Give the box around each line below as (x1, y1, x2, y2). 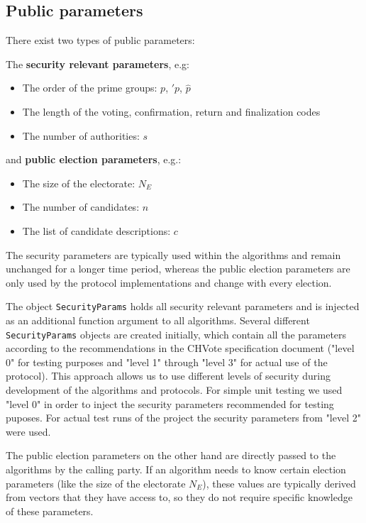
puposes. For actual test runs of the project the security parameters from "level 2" (6, 410, 361, 425)
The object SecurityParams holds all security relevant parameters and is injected (6, 299, 360, 314)
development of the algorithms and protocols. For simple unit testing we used (6, 382, 343, 397)
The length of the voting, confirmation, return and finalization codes (22, 104, 321, 119)
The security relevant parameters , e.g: (6, 56, 190, 71)
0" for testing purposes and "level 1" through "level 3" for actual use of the (6, 354, 328, 369)
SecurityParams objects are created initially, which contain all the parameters (6, 326, 347, 341)
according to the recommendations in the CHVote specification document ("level (6, 341, 355, 356)
